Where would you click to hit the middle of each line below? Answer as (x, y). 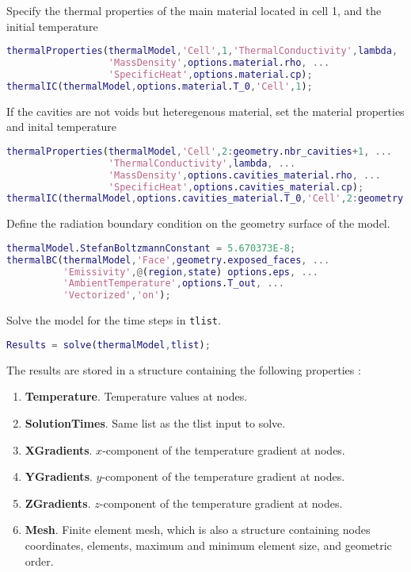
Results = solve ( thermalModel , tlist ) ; (108, 345)
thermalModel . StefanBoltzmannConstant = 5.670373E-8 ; (151, 248)
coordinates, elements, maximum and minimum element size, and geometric (208, 545)
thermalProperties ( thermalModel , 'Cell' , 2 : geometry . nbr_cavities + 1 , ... (199, 151)
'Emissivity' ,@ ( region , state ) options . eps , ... (190, 272)
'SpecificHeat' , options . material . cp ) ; (210, 74)
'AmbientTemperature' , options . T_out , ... (173, 284)
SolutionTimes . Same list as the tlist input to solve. (155, 422)
